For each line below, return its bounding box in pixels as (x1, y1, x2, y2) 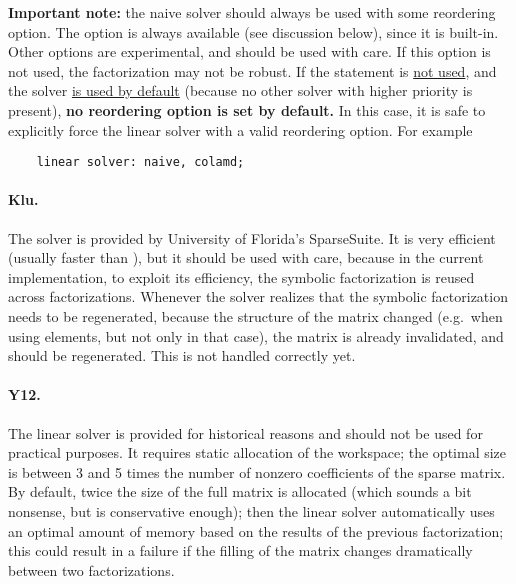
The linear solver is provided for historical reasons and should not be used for (8, 422, 483, 443)
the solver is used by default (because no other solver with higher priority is (8, 80, 473, 101)
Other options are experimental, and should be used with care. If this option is (8, 41, 491, 62)
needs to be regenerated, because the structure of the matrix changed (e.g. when (8, 305, 503, 326)
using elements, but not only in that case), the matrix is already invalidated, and (8, 325, 504, 346)
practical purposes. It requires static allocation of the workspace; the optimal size (8, 442, 507, 463)
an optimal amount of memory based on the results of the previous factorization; (8, 520, 504, 541)
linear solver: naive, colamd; (36, 155, 245, 170)
